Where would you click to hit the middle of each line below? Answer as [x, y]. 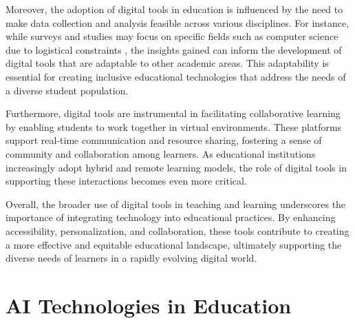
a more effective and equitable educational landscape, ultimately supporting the [174, 244]
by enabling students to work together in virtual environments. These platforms [174, 126]
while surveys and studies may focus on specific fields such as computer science [172, 36]
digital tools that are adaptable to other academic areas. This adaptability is [167, 63]
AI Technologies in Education [149, 305]
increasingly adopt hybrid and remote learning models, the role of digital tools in [176, 167]
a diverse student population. [67, 90]
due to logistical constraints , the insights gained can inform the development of [174, 49]
